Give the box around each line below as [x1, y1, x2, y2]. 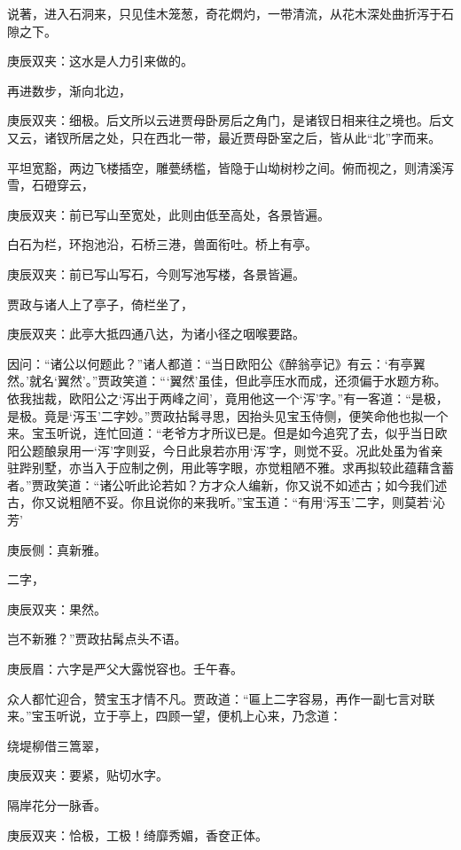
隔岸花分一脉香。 [7, 796, 106, 814]
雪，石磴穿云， [7, 175, 94, 194]
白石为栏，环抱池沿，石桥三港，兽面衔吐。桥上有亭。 [7, 235, 317, 253]
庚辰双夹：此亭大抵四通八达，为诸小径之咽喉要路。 [7, 324, 305, 343]
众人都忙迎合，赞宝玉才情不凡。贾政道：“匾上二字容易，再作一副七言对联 [7, 689, 435, 707]
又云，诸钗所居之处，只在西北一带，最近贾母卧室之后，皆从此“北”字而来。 [7, 128, 441, 146]
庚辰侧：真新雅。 [7, 540, 106, 558]
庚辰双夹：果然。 [7, 599, 106, 618]
